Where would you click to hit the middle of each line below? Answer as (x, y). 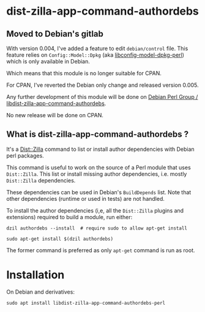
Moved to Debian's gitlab (55, 34)
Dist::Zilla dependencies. (41, 180)
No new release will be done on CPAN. (55, 115)
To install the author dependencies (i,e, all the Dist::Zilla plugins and (95, 210)
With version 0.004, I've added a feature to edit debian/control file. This (97, 48)
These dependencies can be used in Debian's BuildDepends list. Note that (99, 192)
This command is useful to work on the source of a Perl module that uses (99, 167)
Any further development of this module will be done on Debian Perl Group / (102, 97)
